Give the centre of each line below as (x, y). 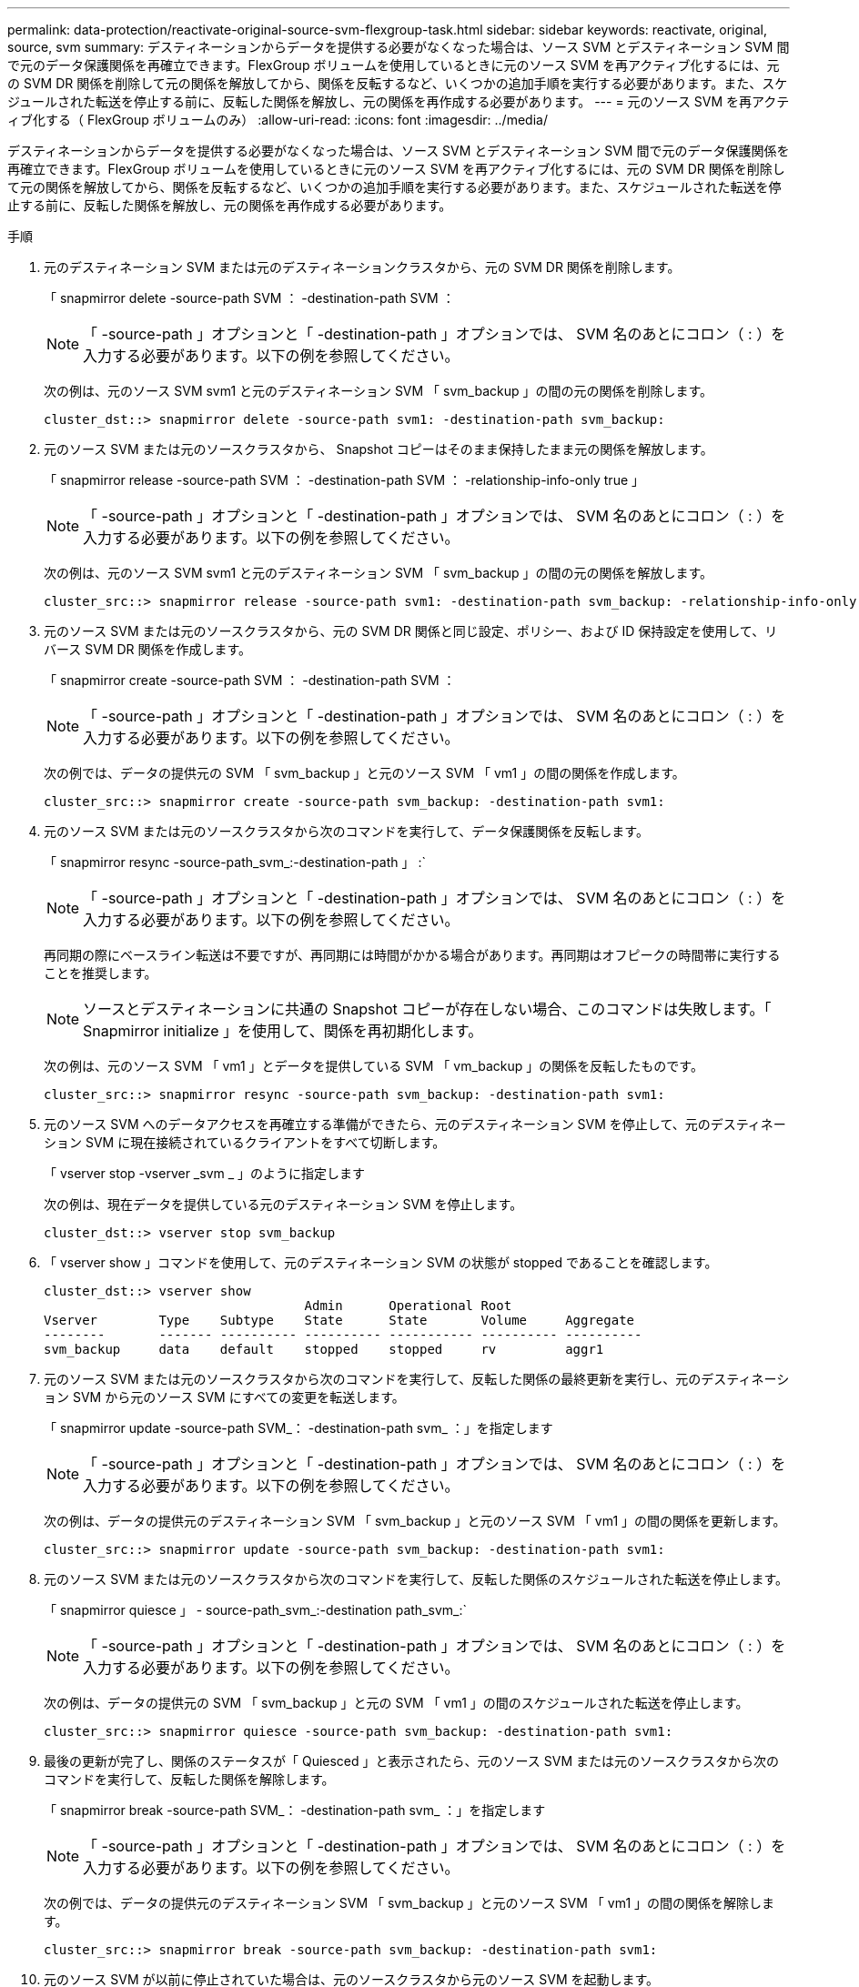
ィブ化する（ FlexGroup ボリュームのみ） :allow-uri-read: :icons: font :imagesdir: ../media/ (278, 120)
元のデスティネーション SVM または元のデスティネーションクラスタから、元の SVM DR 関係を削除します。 (362, 267)
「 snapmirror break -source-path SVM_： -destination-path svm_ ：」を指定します (295, 1810)
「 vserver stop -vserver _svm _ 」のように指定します (205, 1173)
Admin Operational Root (408, 1306)
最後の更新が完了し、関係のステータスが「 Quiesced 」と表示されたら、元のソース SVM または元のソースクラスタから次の (412, 1761)
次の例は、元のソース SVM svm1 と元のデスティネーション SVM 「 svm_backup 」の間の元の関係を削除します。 (379, 391)
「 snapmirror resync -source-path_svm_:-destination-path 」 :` (235, 862)
